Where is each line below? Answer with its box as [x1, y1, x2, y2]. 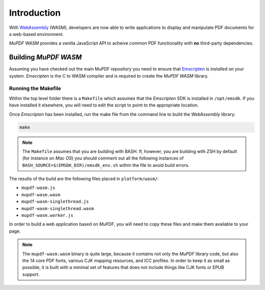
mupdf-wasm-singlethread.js [21, 199, 89, 205]
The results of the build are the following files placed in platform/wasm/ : [9, 176, 159, 182]
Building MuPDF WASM [9, 53, 82, 61]
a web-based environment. [9, 31, 64, 37]
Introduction [9, 7, 61, 18]
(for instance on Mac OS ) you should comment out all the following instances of [22, 155, 184, 161]
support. [22, 271, 40, 277]
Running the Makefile [9, 85, 61, 92]
